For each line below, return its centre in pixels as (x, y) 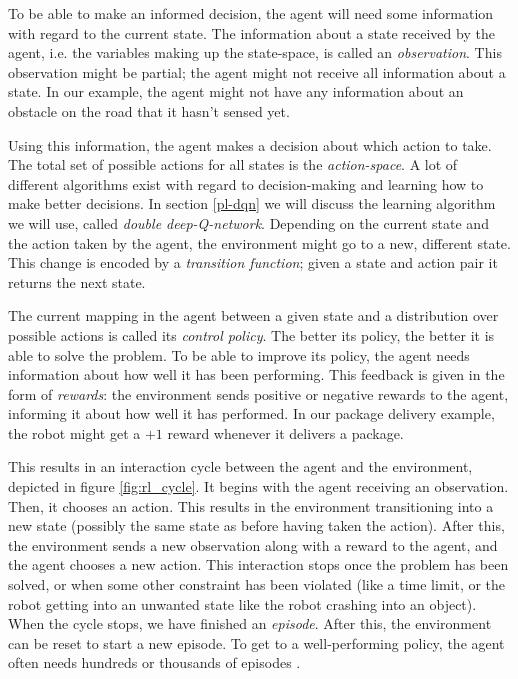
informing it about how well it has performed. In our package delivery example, (251, 413)
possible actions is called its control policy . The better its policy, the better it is (251, 334)
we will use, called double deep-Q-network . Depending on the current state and (248, 222)
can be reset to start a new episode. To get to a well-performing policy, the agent (256, 642)
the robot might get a (74, 432)
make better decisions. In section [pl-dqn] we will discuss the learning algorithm (252, 203)
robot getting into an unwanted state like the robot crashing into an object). (242, 603)
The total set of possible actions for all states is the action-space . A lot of (233, 164)
